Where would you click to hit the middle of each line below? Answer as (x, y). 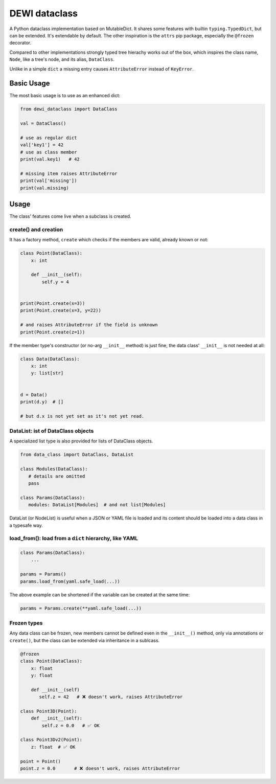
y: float (42, 675)
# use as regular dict (49, 138)
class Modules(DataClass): (54, 469)
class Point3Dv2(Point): (51, 740)
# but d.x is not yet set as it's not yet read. (82, 416)
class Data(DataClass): (50, 359)
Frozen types (26, 623)
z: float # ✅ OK (53, 747)
